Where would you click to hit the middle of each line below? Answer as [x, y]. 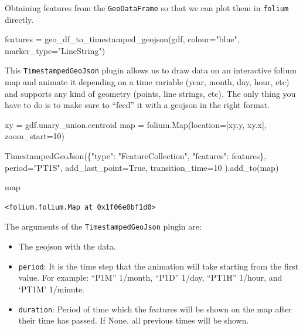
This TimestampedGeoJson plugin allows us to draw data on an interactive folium [151, 70]
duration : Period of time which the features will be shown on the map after [155, 309]
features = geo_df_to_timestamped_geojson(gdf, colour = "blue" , [122, 39]
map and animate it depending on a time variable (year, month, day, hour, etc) [147, 82]
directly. [19, 19]
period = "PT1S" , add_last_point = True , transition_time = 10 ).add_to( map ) [142, 167]
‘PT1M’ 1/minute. [52, 289]
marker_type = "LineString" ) [55, 50]
